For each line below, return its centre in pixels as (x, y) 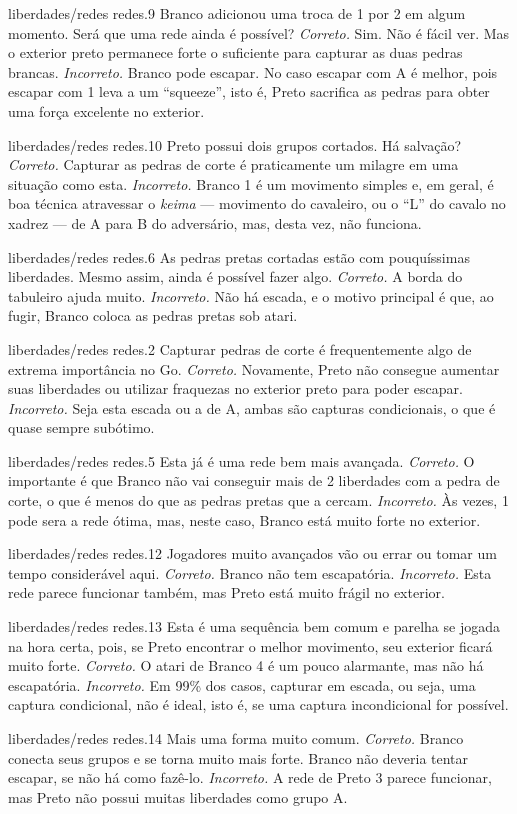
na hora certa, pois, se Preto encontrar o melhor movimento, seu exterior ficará (250, 645)
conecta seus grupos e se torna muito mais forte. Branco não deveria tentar (238, 757)
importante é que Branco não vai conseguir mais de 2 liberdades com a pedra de (254, 480)
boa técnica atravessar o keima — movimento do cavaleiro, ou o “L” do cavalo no (257, 203)
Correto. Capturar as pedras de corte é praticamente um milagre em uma (233, 164)
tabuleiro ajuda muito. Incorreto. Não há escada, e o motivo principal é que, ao (251, 295)
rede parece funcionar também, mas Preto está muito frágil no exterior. (226, 592)
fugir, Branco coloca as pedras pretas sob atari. (153, 315)
